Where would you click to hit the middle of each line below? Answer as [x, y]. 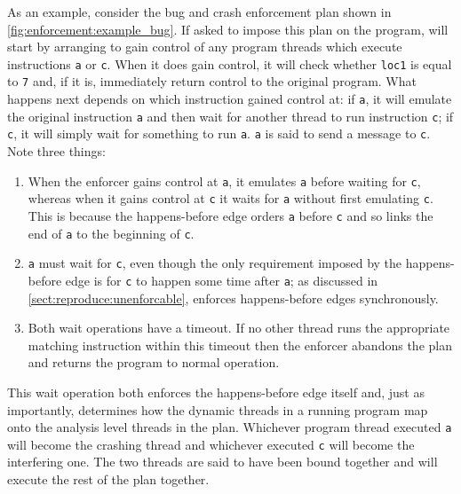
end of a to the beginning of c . [111, 233]
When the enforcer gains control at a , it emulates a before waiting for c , [224, 180]
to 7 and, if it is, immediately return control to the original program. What [212, 81]
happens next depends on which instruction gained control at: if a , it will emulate [230, 99]
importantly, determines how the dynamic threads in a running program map [218, 409]
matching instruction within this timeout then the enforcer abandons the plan [240, 345]
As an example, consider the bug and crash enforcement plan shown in [199, 12]
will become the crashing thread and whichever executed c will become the [211, 444]
